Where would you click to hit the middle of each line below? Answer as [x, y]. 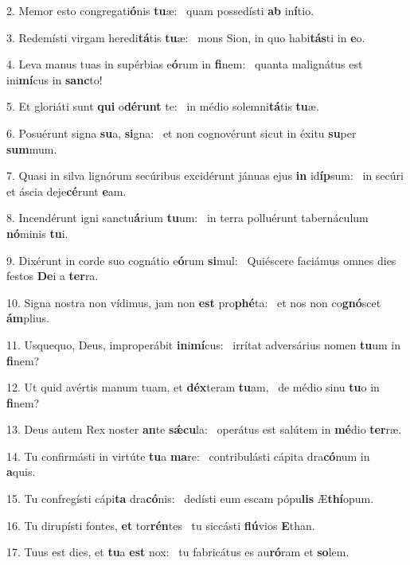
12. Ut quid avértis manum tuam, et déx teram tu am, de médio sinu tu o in [193, 387]
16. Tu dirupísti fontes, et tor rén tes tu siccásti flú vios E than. [161, 525]
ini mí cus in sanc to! [55, 79]
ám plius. [28, 318]
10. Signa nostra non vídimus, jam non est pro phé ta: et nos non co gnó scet [194, 302]
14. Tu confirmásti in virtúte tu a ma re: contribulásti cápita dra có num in [188, 456]
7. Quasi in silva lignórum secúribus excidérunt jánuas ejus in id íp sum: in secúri [205, 175]
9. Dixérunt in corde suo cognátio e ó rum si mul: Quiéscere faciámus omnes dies [201, 260]
